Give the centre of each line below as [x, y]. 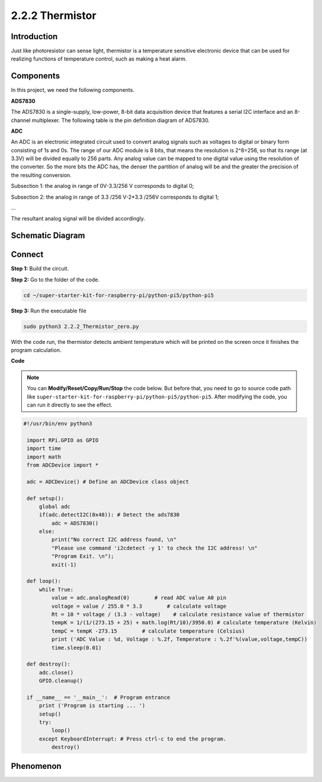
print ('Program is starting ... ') [92, 706]
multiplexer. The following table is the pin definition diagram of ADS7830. [121, 120]
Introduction [34, 36]
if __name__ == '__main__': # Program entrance [99, 697]
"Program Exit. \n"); [83, 556]
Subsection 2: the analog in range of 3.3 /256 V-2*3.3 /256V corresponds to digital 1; [115, 197]
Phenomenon [36, 766]
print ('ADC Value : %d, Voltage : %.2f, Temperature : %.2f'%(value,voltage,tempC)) [179, 639]
